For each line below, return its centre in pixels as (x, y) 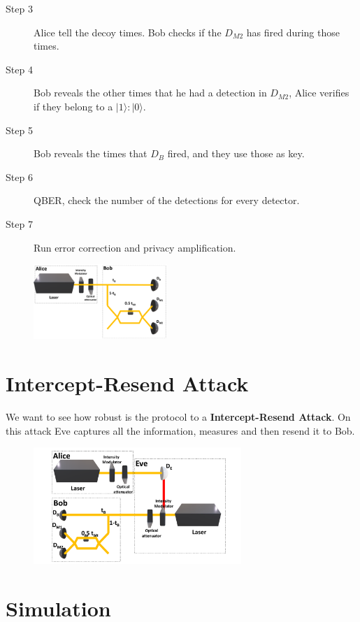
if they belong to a (73, 106)
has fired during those (293, 32)
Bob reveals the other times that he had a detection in (150, 93)
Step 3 (19, 8)
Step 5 (19, 130)
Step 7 (19, 223)
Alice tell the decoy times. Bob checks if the (128, 32)
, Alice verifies (319, 93)
